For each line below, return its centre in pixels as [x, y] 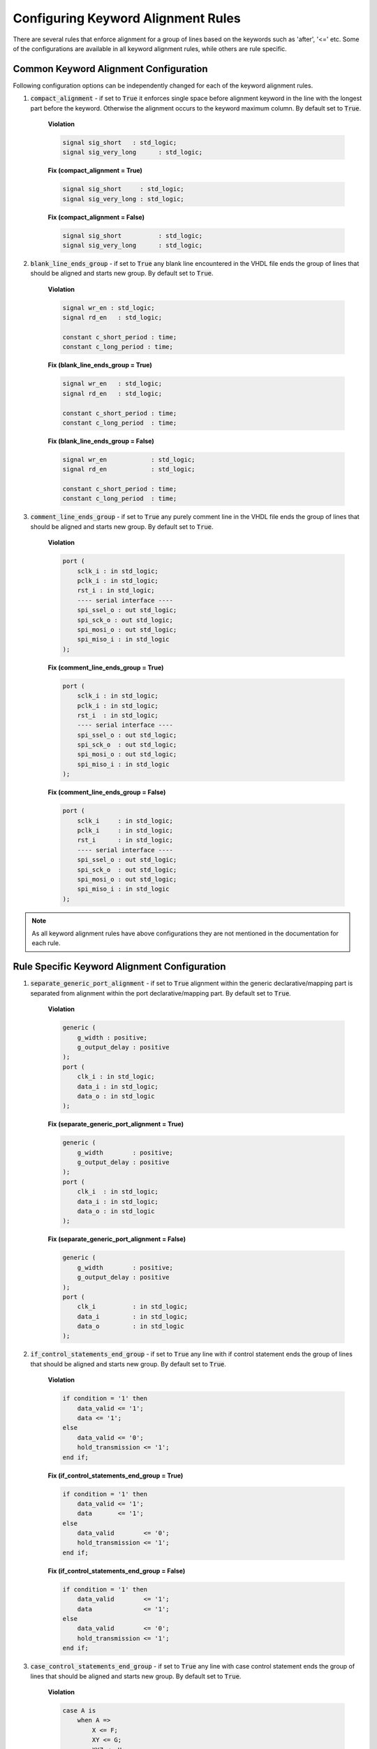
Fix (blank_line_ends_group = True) [100, 365]
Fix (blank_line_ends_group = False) [101, 441]
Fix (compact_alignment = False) [96, 217]
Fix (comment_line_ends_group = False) [107, 792]
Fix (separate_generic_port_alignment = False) [117, 1239]
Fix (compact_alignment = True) [95, 171]
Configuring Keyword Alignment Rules [127, 18]
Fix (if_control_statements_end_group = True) [116, 1475]
